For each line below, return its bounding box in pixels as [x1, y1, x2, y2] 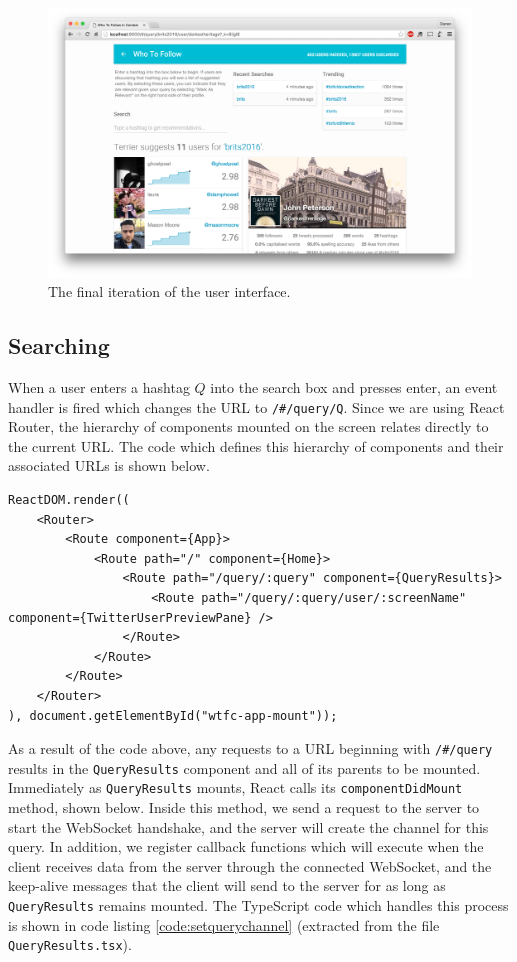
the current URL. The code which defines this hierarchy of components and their [8, 435, 504, 456]
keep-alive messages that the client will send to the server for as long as [8, 875, 446, 896]
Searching [8, 330, 110, 361]
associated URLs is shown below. [8, 455, 210, 476]
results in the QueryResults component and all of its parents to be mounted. [8, 757, 481, 778]
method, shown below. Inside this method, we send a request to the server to [8, 797, 480, 818]
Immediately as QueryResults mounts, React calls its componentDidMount [8, 777, 463, 798]
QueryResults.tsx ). [8, 934, 132, 955]
